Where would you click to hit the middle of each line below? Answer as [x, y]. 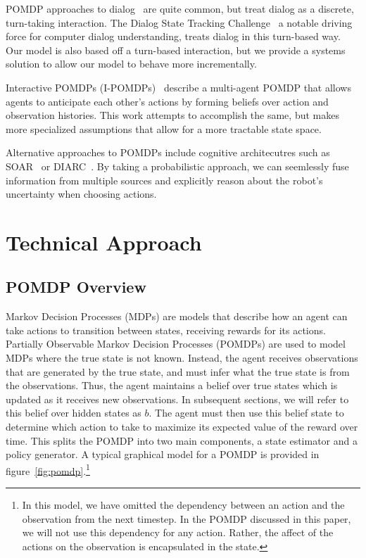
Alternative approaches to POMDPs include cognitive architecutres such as [168, 152]
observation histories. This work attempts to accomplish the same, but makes [172, 115]
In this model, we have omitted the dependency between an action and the [183, 505]
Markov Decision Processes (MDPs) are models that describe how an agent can [177, 316]
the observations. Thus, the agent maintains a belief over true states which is [172, 385]
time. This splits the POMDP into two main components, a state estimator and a [182, 440]
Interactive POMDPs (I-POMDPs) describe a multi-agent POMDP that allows [178, 87]
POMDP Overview [76, 287]
